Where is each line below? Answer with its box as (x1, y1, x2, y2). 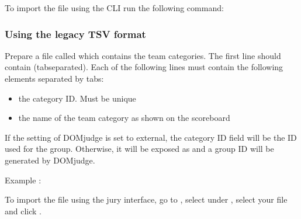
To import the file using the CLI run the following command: (5, 2, 224, 13)
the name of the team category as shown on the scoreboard (18, 112, 230, 124)
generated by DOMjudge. (5, 154, 95, 166)
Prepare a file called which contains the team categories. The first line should (5, 49, 281, 61)
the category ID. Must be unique (18, 92, 136, 104)
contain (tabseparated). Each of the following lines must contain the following (5, 61, 283, 73)
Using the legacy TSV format (5, 26, 146, 41)
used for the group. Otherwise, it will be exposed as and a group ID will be (5, 142, 274, 155)
